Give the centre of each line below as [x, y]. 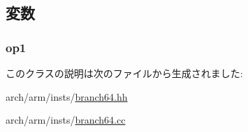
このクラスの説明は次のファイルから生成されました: [124, 73]
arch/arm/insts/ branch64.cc [66, 120]
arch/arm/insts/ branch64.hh [67, 96]
